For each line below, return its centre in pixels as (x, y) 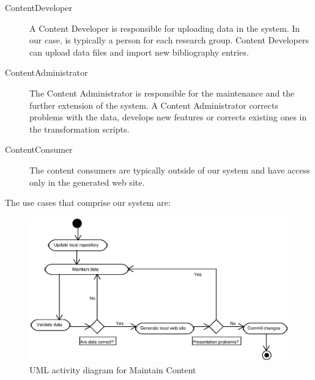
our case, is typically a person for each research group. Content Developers (169, 40)
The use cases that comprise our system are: (88, 203)
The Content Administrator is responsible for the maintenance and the (162, 93)
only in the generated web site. (87, 182)
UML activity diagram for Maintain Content (113, 369)
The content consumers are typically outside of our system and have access (170, 170)
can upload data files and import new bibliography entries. (139, 52)
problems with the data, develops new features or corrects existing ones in (168, 117)
